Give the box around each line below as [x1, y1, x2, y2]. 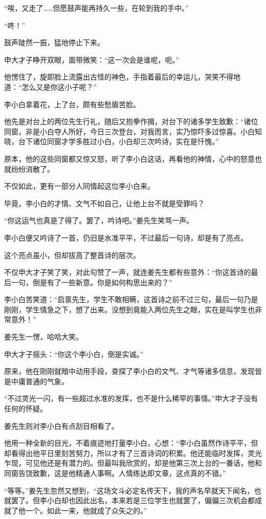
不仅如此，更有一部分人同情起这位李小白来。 [4, 181, 154, 191]
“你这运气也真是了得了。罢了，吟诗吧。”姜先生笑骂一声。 [4, 215, 194, 226]
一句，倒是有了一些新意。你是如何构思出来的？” [11, 276, 172, 287]
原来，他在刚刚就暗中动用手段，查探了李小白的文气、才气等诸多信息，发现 [4, 366, 255, 376]
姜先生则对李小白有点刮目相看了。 [4, 420, 119, 431]
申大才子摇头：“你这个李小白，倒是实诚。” [4, 348, 144, 359]
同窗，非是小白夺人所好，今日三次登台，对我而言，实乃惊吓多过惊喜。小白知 [4, 126, 262, 136]
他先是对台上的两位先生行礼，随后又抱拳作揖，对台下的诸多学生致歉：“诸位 [4, 116, 258, 127]
